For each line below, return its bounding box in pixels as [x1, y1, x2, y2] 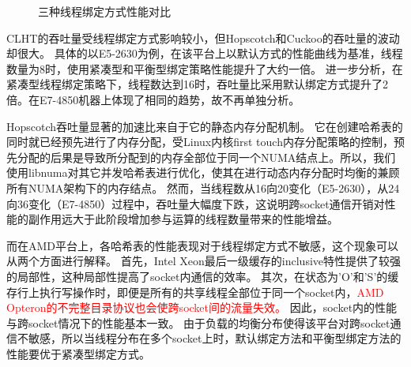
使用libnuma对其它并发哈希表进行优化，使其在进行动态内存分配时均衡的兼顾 [6, 164, 400, 181]
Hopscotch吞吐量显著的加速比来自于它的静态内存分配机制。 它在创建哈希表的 [6, 118, 403, 134]
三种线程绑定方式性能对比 [38, 3, 171, 19]
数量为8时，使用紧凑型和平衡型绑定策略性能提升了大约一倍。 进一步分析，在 [6, 60, 403, 77]
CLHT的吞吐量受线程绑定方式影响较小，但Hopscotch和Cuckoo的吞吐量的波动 [6, 29, 400, 46]
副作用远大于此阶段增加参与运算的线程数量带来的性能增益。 [28, 211, 338, 227]
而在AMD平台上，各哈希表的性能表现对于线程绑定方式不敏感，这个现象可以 [6, 237, 399, 253]
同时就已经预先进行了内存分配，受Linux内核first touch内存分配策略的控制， [6, 133, 394, 150]
